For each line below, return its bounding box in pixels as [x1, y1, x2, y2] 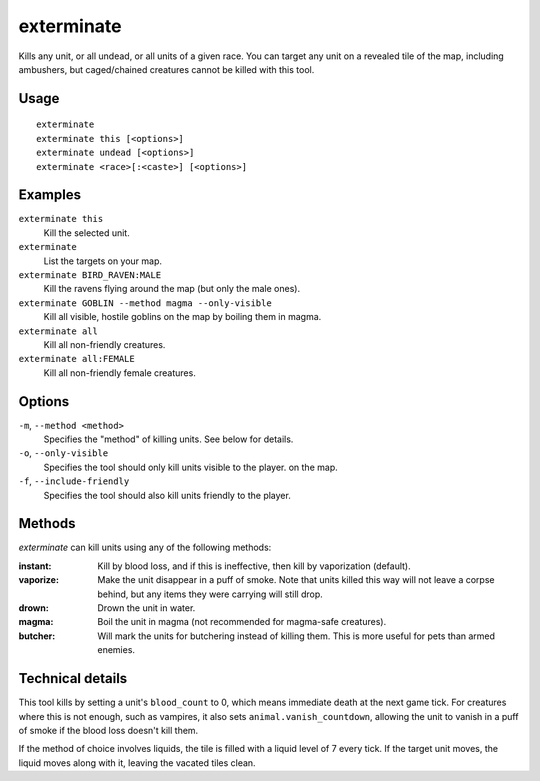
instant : [18, 560, 52, 572]
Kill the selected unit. [43, 226, 130, 239]
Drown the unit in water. [97, 602, 196, 614]
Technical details [18, 670, 128, 687]
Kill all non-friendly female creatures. [43, 366, 197, 379]
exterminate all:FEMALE [18, 353, 135, 365]
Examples [18, 186, 82, 204]
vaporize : [18, 574, 60, 586]
